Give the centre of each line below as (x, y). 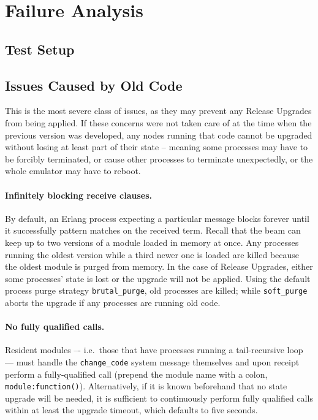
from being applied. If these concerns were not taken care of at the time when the (158, 122)
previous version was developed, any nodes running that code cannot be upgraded (159, 135)
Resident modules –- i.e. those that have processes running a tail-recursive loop (154, 350)
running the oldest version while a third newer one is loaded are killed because (152, 254)
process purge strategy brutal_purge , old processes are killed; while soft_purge (156, 290)
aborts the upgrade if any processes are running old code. (113, 302)
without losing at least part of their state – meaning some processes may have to (157, 147)
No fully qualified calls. (55, 326)
